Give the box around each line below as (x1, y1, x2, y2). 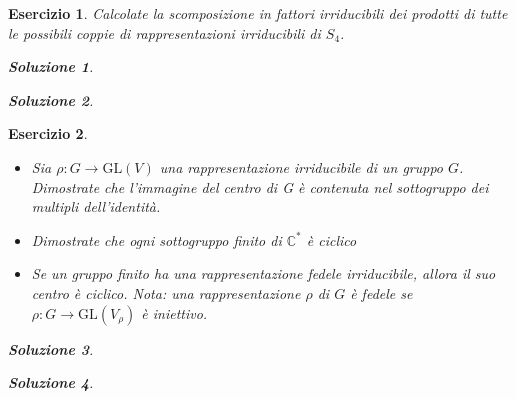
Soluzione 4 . (8, 372, 94, 393)
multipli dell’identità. (31, 196, 161, 217)
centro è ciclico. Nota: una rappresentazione (31, 282, 301, 303)
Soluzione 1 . (8, 56, 94, 77)
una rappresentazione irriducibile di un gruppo (159, 156, 444, 177)
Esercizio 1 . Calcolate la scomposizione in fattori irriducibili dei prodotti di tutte (8, 3, 508, 23)
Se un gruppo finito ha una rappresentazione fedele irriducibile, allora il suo (31, 263, 496, 284)
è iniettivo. (141, 302, 208, 323)
